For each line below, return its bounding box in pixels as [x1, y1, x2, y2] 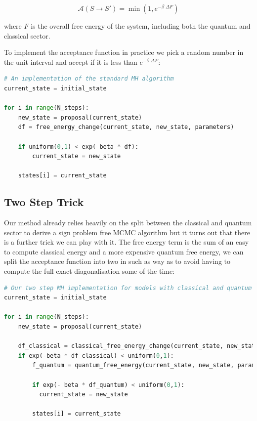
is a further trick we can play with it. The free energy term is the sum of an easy [4, 237, 249, 247]
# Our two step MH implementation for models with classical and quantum [4, 284, 252, 292]
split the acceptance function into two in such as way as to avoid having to [4, 256, 230, 266]
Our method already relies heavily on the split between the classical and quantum [4, 217, 252, 228]
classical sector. [4, 30, 50, 41]
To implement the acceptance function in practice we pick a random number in [4, 47, 244, 57]
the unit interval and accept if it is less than [4, 56, 137, 67]
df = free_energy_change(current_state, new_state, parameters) [18, 124, 234, 131]
